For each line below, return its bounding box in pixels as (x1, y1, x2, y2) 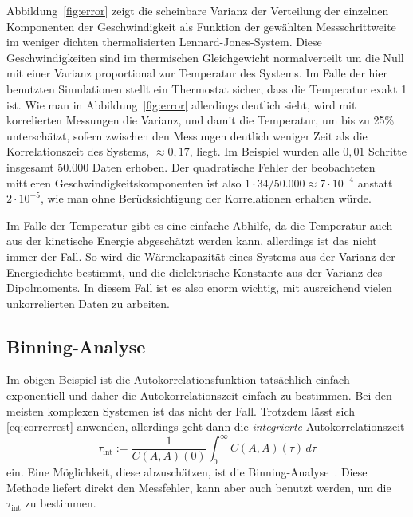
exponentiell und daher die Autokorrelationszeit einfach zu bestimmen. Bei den (6, 387, 392, 404)
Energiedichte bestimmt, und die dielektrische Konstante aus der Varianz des (6, 263, 383, 280)
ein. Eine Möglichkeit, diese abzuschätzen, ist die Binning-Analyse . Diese (6, 464, 368, 480)
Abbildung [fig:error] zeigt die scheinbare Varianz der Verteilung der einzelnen (6, 2, 389, 18)
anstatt (357, 174, 393, 191)
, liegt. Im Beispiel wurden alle (189, 143, 340, 160)
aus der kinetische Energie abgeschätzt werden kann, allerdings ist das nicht (6, 232, 377, 249)
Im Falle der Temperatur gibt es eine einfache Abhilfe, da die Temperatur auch (6, 216, 393, 233)
